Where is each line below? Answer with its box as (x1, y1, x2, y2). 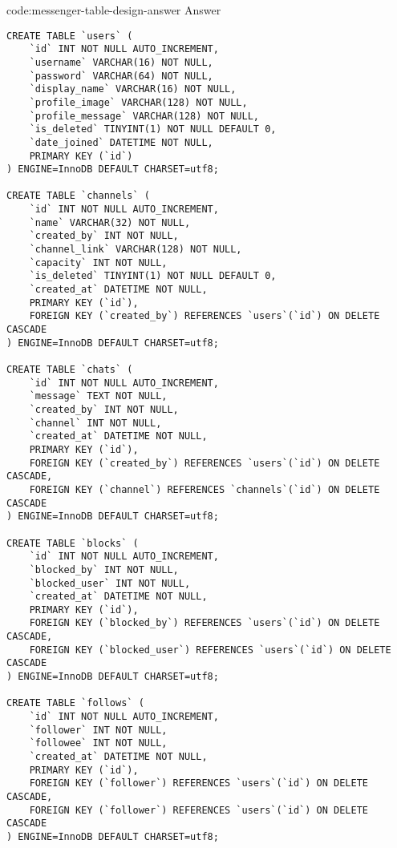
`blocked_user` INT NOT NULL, (29, 577, 191, 589)
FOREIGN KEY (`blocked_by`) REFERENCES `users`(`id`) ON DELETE (29, 617, 380, 629)
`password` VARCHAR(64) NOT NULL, (29, 70, 213, 82)
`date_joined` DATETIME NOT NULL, (29, 136, 213, 148)
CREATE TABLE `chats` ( (6, 364, 133, 375)
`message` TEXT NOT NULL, (29, 390, 168, 402)
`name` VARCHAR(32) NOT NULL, (29, 216, 191, 228)
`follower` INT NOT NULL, (29, 724, 168, 736)
